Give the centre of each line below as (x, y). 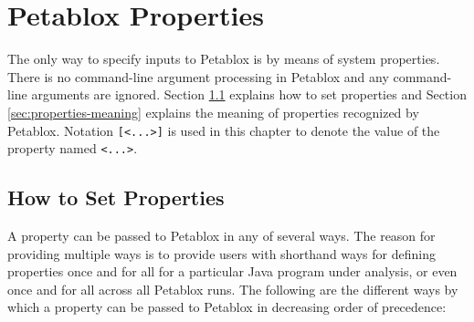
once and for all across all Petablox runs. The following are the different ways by (233, 289)
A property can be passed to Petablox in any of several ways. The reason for (221, 236)
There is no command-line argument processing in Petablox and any (198, 76)
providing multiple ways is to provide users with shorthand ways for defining (221, 253)
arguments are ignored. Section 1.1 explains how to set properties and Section (249, 94)
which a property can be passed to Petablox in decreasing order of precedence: (227, 307)
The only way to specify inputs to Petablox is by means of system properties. (224, 59)
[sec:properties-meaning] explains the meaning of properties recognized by (213, 112)
